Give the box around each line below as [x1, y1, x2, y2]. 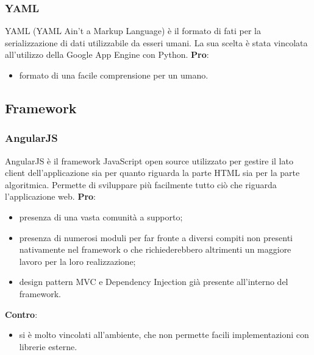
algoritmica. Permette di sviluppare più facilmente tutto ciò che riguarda [5, 178, 277, 191]
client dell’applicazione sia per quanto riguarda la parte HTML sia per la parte [5, 166, 300, 179]
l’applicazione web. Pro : [5, 190, 96, 203]
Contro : [5, 308, 38, 320]
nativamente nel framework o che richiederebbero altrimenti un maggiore [19, 243, 291, 256]
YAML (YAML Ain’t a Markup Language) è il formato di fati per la [5, 24, 261, 37]
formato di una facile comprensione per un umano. [19, 69, 209, 81]
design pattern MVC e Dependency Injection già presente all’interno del [19, 275, 288, 288]
